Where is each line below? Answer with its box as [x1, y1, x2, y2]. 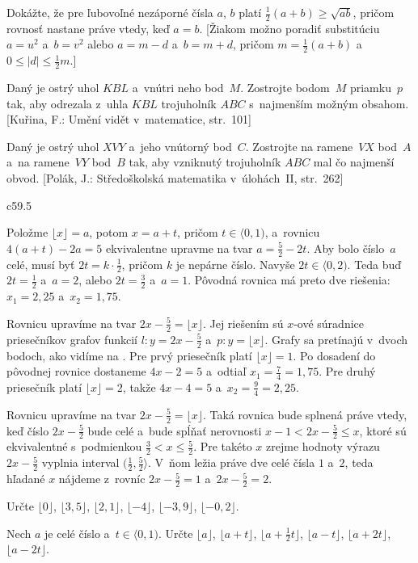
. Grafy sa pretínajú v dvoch [264, 330, 408, 347]
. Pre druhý [319, 363, 376, 380]
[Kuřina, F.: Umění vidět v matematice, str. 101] [6, 111, 251, 128]
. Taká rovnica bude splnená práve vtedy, [202, 405, 407, 422]
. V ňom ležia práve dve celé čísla [148, 454, 315, 471]
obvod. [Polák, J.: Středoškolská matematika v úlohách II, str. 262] [6, 170, 344, 187]
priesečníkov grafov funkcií [6, 330, 137, 347]
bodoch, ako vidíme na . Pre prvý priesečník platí [6, 347, 252, 363]
